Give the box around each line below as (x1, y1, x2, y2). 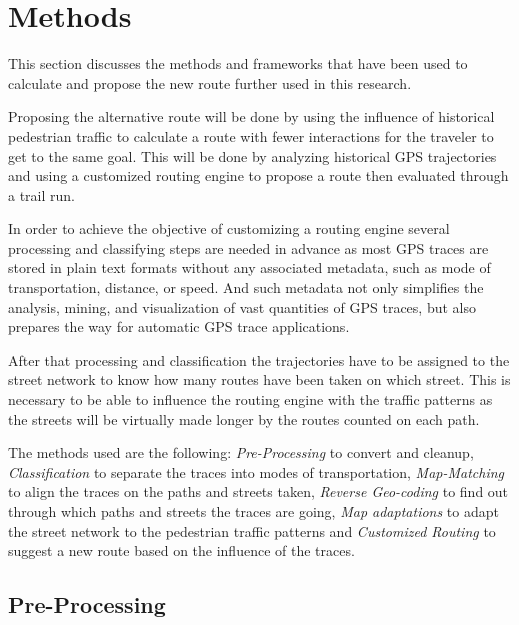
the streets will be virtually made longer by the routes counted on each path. (8, 408, 480, 429)
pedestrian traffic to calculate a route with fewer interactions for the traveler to (8, 125, 494, 146)
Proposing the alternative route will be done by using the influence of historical (8, 106, 495, 127)
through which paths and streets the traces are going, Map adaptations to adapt (8, 501, 499, 521)
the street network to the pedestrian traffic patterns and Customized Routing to (8, 520, 496, 541)
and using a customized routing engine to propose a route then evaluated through (8, 165, 509, 186)
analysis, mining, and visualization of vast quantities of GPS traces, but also (8, 296, 476, 317)
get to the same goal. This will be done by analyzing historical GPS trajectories (8, 145, 497, 166)
